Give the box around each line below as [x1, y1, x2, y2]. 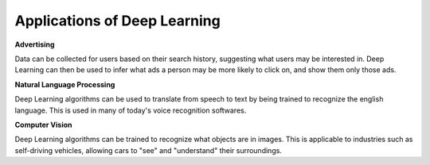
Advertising [14, 40, 55, 49]
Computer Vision [14, 120, 72, 129]
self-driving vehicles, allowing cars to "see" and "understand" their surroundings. [14, 145, 283, 155]
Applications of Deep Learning [14, 12, 221, 29]
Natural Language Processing [14, 79, 115, 89]
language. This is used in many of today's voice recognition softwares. [14, 106, 247, 115]
